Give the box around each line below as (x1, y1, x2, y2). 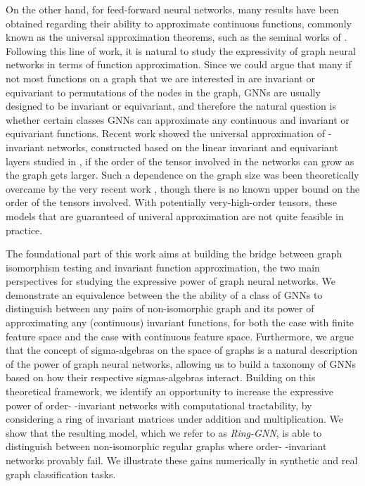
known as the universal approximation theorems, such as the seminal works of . (6, 30, 347, 44)
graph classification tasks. (6, 466, 116, 481)
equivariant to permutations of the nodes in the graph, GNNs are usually (6, 84, 321, 99)
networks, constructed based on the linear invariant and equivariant (46, 139, 338, 154)
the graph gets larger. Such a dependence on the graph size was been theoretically (6, 167, 359, 182)
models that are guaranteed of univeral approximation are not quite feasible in (6, 208, 344, 223)
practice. (6, 222, 43, 237)
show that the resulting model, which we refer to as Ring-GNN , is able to (6, 425, 322, 440)
